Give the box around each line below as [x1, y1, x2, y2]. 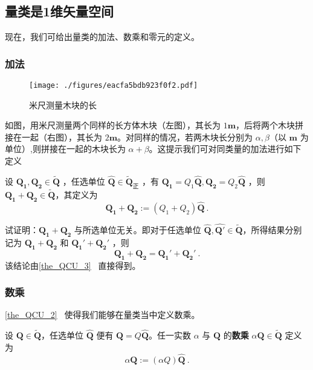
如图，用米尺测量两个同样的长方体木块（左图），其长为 [5, 119, 221, 131]
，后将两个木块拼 [236, 119, 304, 131]
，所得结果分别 [242, 223, 302, 236]
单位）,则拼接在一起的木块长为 [5, 142, 126, 155]
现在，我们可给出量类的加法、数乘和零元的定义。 [5, 30, 199, 43]
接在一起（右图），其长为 [5, 130, 102, 143]
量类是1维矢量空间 [5, 2, 114, 21]
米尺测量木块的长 [29, 98, 97, 111]
